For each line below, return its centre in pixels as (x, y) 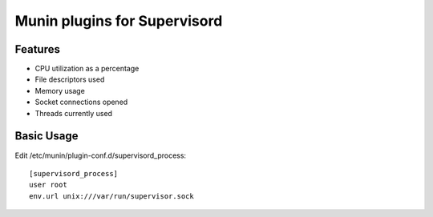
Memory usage (60, 90)
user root (48, 185)
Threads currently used (73, 113)
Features (37, 49)
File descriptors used (70, 79)
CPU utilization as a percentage (87, 69)
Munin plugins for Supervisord (119, 21)
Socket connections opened (81, 102)
